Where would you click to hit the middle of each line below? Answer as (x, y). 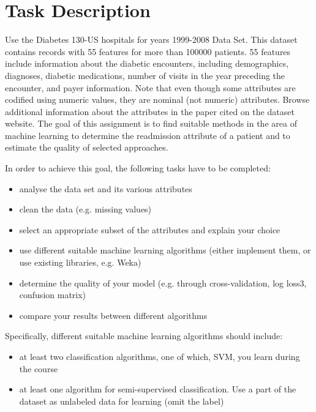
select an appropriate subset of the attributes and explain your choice (150, 229)
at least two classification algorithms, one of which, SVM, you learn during (160, 356)
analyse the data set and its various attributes (106, 188)
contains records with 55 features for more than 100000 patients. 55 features (148, 51)
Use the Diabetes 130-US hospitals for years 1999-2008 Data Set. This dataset (151, 39)
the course (39, 368)
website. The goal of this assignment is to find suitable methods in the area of (151, 123)
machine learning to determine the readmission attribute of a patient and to (148, 135)
